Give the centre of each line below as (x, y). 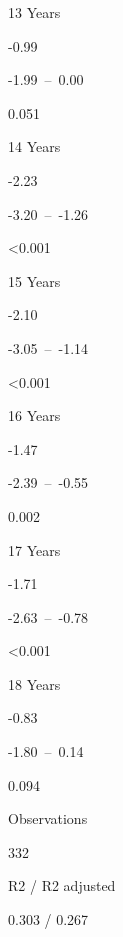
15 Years (34, 280)
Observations (48, 818)
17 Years (34, 549)
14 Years (34, 146)
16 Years (34, 415)
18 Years (34, 683)
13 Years (34, 12)
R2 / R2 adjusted (62, 885)
